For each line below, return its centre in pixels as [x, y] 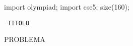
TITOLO [19, 23]
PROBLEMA [25, 39]
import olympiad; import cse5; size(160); [67, 7]
